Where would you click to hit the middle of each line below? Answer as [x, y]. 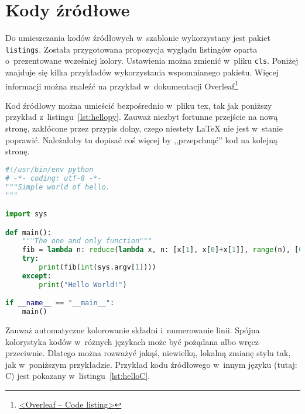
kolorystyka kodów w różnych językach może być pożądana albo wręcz [132, 341]
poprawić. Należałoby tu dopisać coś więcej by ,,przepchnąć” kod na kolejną [141, 139]
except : [37, 276]
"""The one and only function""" [87, 241]
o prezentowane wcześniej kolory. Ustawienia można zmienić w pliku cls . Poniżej [152, 61]
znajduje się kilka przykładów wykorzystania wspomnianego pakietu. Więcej [142, 72]
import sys [26, 214]
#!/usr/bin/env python [49, 169]
